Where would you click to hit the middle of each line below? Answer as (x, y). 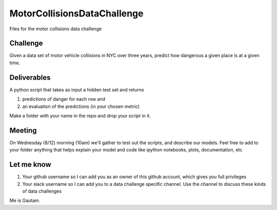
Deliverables (30, 77)
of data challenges (42, 191)
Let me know (30, 165)
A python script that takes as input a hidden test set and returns (77, 89)
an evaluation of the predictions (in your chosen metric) (81, 106)
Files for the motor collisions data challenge (56, 29)
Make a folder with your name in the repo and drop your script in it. (80, 116)
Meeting (23, 130)
